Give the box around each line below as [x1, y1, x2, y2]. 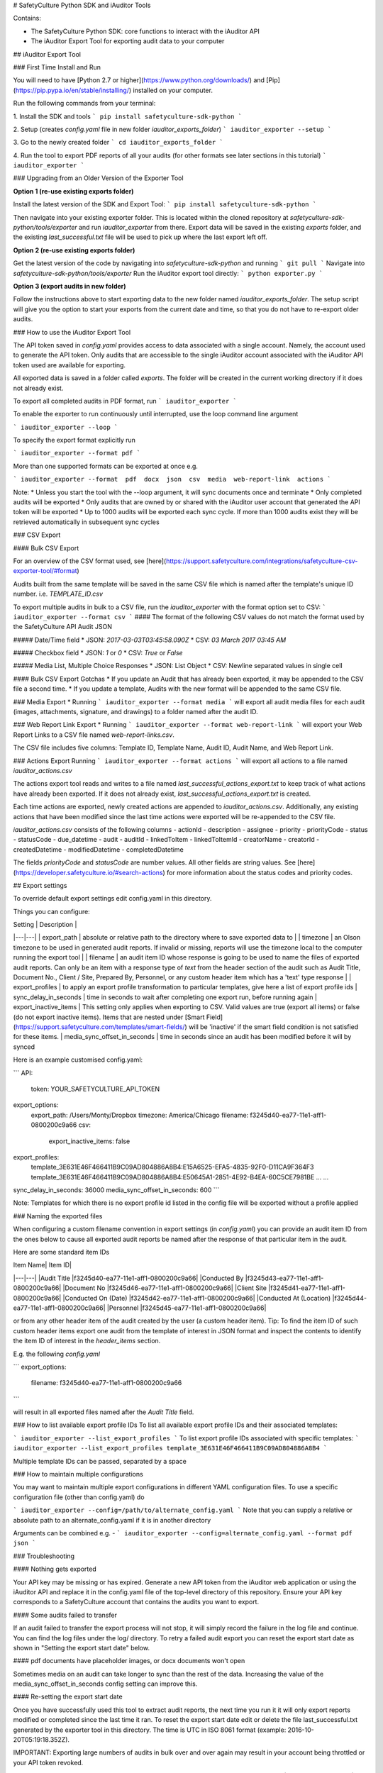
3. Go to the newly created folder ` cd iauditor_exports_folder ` [13, 138, 223, 147]
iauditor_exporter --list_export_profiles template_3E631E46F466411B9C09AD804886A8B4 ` [13, 1444, 328, 1452]
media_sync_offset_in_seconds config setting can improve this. [13, 1679, 198, 1688]
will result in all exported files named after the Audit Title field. [13, 1408, 194, 1416]
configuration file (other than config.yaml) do [13, 1493, 145, 1501]
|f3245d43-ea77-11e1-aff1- [245, 1274, 324, 1282]
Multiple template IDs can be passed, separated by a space [13, 1457, 187, 1465]
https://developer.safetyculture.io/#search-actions [15, 868, 163, 877]
